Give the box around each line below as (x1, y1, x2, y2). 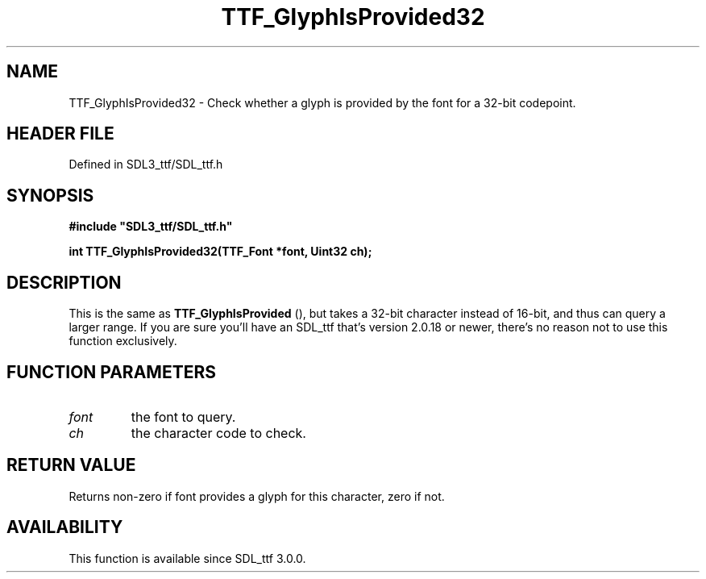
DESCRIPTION (6, 272, 122, 293)
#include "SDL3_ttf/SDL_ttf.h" (69, 219, 233, 234)
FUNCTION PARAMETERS (6, 361, 216, 382)
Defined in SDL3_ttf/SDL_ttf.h (69, 157, 223, 172)
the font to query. (131, 408, 236, 425)
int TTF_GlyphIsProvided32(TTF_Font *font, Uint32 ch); (69, 244, 372, 259)
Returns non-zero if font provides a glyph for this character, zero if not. (69, 489, 445, 503)
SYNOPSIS (6, 185, 94, 206)
